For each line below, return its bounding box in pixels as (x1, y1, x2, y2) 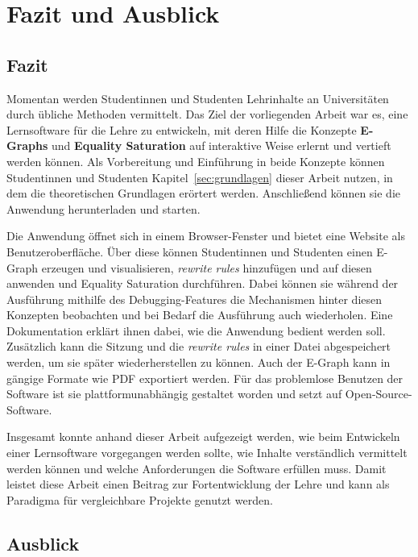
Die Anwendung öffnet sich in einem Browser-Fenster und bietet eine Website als (6, 227, 405, 244)
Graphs (6, 137, 48, 154)
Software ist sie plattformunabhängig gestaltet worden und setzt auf (6, 385, 342, 402)
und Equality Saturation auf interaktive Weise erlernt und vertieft (52, 137, 391, 154)
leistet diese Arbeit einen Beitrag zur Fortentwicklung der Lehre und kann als (6, 476, 390, 493)
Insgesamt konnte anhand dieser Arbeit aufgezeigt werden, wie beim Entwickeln (6, 428, 400, 445)
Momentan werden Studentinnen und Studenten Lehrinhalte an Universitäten (6, 89, 389, 106)
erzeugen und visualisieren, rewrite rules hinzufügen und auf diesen (41, 259, 372, 276)
